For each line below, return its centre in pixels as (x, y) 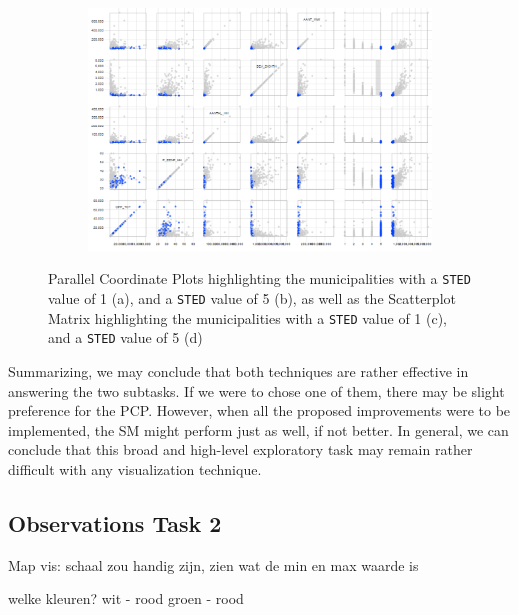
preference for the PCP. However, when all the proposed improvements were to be (259, 410)
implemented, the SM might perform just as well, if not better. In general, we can (258, 429)
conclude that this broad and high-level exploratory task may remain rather (240, 449)
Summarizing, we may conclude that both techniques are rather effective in (238, 371)
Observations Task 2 (115, 523)
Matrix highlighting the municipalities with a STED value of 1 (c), (248, 317)
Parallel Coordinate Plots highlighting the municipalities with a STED (259, 278)
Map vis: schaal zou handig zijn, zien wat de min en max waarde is (213, 564)
